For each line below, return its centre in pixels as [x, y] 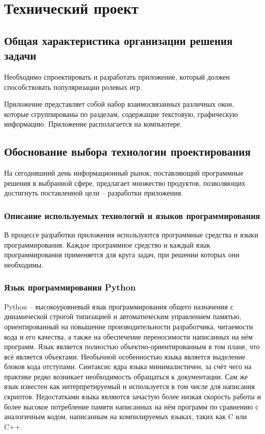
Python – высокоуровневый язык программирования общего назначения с [119, 306]
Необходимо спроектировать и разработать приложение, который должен [117, 76]
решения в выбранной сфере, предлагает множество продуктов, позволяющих [125, 183]
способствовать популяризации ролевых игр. [73, 87]
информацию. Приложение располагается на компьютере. [93, 124]
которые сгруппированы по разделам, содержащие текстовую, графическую [121, 114]
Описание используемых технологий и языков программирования [132, 215]
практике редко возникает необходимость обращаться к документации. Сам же [126, 376]
